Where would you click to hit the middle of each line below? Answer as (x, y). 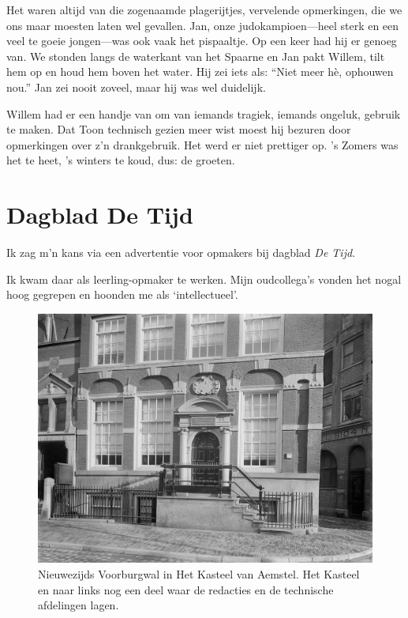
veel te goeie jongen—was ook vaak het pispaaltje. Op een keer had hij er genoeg (202, 41)
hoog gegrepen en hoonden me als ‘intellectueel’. (122, 294)
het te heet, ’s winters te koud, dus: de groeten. (121, 160)
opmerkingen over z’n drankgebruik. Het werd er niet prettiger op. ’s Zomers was (202, 144)
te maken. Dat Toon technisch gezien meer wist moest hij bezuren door (179, 129)
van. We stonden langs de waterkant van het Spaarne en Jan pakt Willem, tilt (196, 56)
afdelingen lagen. (79, 605)
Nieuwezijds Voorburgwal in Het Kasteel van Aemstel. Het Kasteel (199, 573)
